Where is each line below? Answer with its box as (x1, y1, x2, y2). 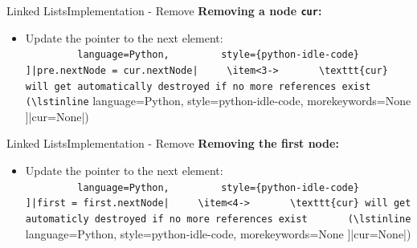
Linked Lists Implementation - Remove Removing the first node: (6, 135, 339, 152)
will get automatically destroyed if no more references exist (25, 80, 371, 92)
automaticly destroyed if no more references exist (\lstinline (25, 213, 411, 225)
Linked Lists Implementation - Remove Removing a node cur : (6, 2, 322, 18)
